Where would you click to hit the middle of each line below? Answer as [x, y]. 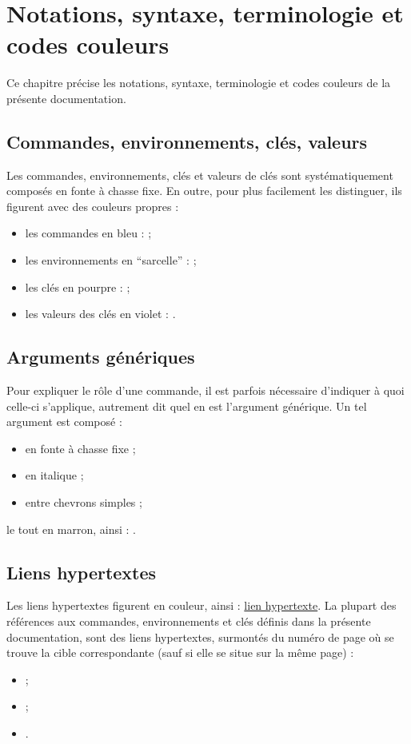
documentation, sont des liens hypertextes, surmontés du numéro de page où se [200, 637]
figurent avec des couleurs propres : [93, 206]
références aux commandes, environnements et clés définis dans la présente [189, 621]
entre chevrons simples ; [84, 502]
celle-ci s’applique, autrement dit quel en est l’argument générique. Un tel [187, 406]
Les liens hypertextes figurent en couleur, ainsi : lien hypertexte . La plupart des [202, 605]
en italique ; [54, 475]
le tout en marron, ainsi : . [71, 529]
